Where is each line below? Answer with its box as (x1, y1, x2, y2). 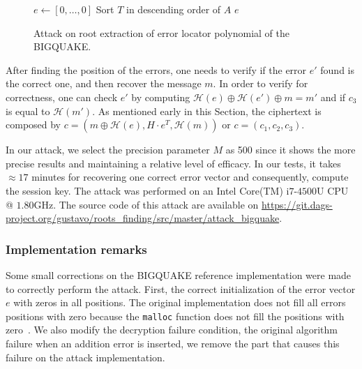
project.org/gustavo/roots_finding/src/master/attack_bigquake (6, 211, 280, 225)
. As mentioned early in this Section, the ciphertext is (92, 103, 322, 118)
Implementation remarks (6, 240, 147, 257)
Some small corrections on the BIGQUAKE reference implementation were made (6, 267, 352, 282)
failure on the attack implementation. (6, 349, 165, 364)
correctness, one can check (6, 89, 118, 104)
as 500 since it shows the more (225, 142, 356, 157)
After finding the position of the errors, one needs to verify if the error (6, 62, 307, 77)
